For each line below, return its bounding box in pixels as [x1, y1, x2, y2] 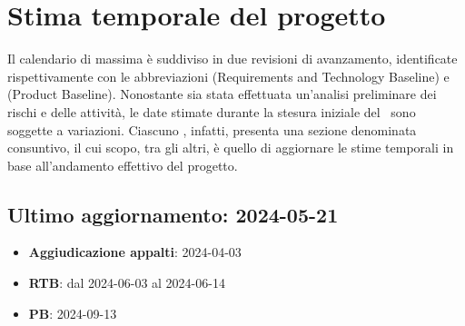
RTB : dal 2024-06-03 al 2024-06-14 [28, 273, 225, 292]
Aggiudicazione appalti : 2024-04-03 [28, 242, 242, 262]
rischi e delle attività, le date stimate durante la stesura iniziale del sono [7, 102, 416, 121]
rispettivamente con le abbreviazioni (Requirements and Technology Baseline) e [7, 66, 450, 85]
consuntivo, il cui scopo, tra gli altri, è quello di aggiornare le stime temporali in [7, 138, 454, 157]
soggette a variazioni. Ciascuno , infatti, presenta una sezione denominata [7, 120, 417, 139]
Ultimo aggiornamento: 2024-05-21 [7, 200, 339, 228]
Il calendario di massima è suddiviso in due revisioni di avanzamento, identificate [7, 49, 458, 68]
